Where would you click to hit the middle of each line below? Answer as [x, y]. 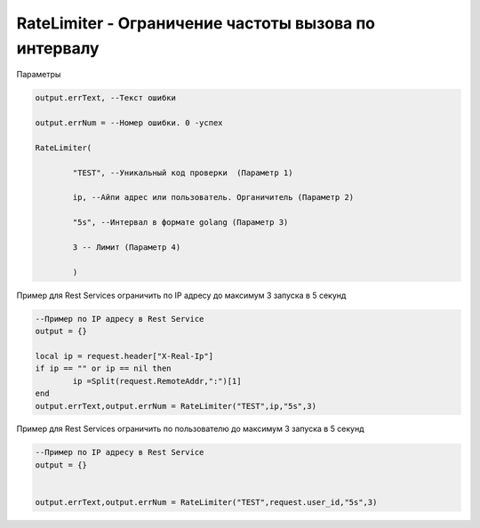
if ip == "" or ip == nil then [104, 368]
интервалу [58, 48]
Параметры [39, 75]
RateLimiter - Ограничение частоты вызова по [196, 23]
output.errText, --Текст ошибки [106, 98]
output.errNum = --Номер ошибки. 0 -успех [129, 123]
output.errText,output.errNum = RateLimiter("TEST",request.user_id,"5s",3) [206, 503]
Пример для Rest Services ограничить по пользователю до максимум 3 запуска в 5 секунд [190, 429]
